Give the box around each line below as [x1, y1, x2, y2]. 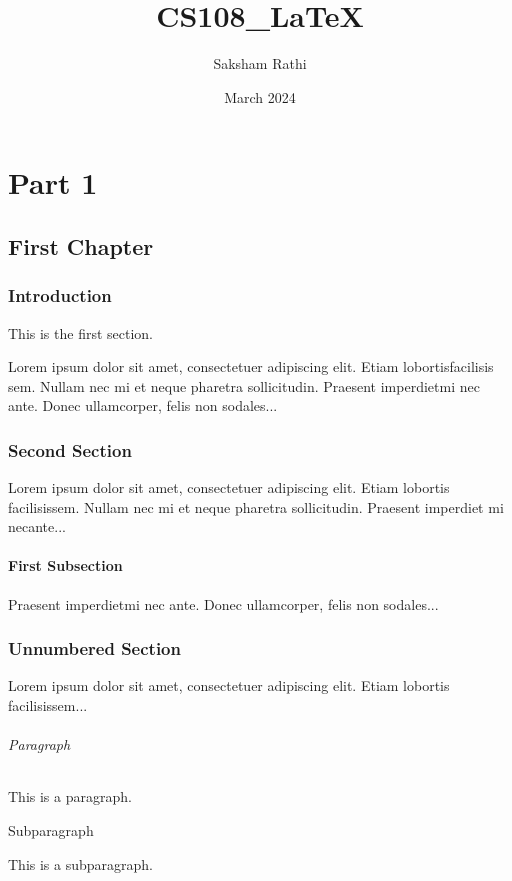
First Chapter [8, 230, 154, 261]
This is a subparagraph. [8, 853, 153, 874]
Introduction [8, 283, 112, 308]
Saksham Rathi [213, 53, 307, 74]
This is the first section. [8, 322, 153, 343]
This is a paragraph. [8, 786, 132, 807]
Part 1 [8, 162, 98, 203]
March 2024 [224, 86, 296, 107]
